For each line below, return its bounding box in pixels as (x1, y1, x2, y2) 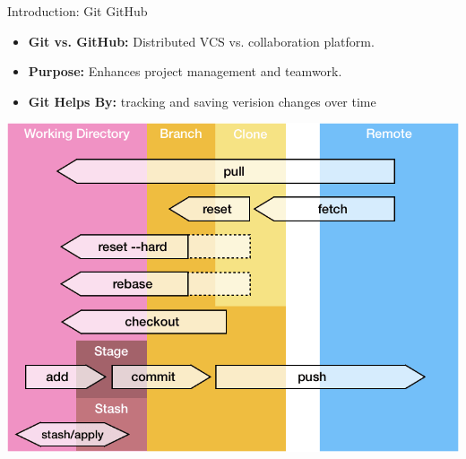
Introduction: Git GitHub (7, 2, 148, 20)
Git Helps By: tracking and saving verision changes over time (28, 91, 376, 110)
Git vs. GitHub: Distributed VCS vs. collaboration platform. (28, 31, 375, 50)
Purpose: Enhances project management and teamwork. (28, 62, 342, 81)
